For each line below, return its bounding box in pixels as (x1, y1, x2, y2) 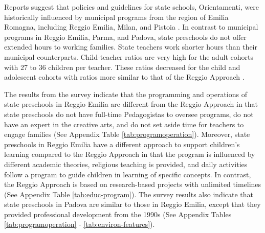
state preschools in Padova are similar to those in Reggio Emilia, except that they (4, 199, 261, 209)
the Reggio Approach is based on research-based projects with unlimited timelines (4, 179, 261, 190)
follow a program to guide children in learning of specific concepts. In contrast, (4, 169, 251, 179)
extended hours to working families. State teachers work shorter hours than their (4, 41, 257, 52)
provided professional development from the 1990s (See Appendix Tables (4, 208, 232, 219)
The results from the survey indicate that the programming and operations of (4, 88, 248, 99)
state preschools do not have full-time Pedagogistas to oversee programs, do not (4, 108, 254, 119)
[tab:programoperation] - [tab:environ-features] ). (4, 219, 155, 229)
